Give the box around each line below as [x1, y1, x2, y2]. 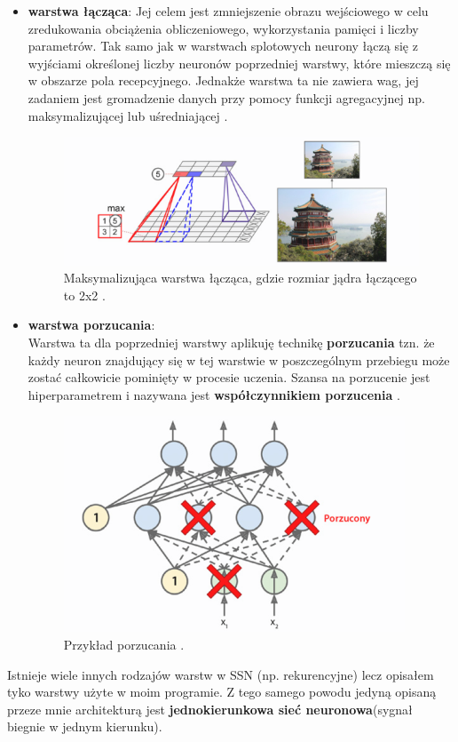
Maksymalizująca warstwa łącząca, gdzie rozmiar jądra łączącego [63, 268, 417, 287]
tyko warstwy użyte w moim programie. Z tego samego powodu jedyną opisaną [7, 682, 437, 701]
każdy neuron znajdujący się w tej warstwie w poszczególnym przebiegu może [28, 350, 450, 369]
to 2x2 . [63, 285, 106, 304]
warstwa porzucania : [28, 315, 155, 334]
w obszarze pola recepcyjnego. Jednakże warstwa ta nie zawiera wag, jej [28, 71, 419, 90]
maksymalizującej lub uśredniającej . [28, 106, 228, 124]
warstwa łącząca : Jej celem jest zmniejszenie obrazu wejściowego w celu [28, 2, 429, 20]
